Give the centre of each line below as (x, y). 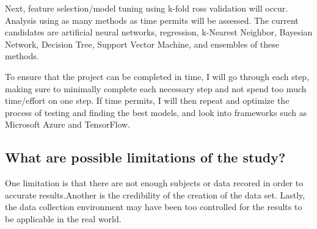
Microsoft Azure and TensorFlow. (68, 124)
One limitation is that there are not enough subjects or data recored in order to (154, 183)
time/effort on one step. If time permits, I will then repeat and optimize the (147, 100)
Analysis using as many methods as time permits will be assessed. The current (152, 20)
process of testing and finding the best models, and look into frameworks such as (156, 112)
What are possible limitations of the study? (145, 157)
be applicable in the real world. (63, 218)
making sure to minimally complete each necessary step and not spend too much (156, 88)
